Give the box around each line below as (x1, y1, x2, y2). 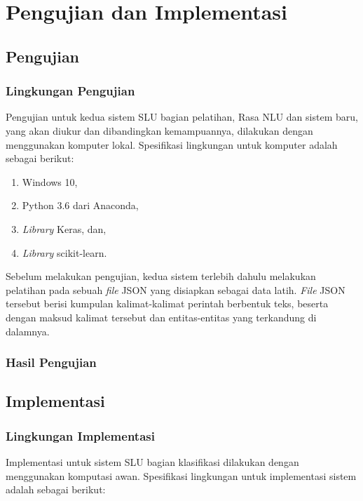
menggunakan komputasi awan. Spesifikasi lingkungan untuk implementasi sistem (6, 468, 357, 483)
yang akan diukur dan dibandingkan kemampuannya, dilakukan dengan (6, 123, 313, 138)
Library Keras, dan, (22, 221, 107, 236)
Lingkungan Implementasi (6, 427, 155, 444)
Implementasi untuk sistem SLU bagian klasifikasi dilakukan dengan (6, 454, 299, 469)
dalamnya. (6, 323, 50, 338)
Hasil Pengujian (6, 354, 97, 371)
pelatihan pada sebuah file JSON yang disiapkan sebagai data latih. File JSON (6, 282, 345, 297)
